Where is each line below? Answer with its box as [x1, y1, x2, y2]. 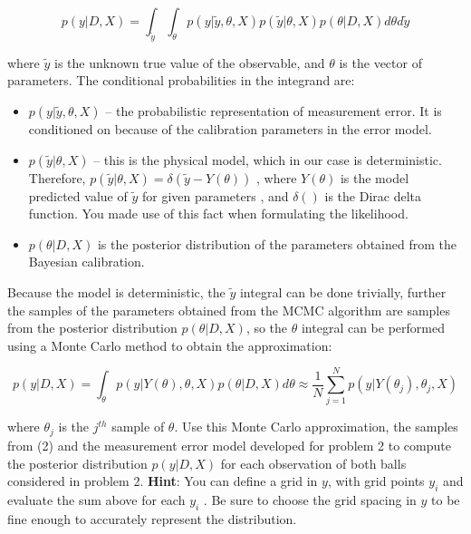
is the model [340, 168, 409, 187]
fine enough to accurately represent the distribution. [7, 509, 297, 528]
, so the [245, 318, 288, 337]
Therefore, [28, 168, 86, 187]
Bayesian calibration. [28, 252, 145, 271]
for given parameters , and [141, 186, 289, 205]
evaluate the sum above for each [7, 490, 186, 509]
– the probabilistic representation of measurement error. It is [105, 101, 442, 120]
